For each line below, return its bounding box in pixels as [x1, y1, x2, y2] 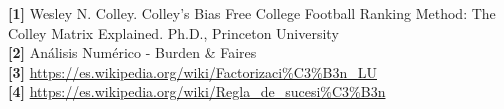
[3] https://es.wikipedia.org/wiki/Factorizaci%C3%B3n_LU [8, 61, 377, 82]
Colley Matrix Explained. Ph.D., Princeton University [8, 22, 339, 43]
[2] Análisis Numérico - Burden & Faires [8, 42, 257, 63]
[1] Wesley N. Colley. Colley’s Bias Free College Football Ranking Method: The [8, 3, 496, 23]
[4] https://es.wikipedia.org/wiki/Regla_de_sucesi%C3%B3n [8, 81, 386, 102]
